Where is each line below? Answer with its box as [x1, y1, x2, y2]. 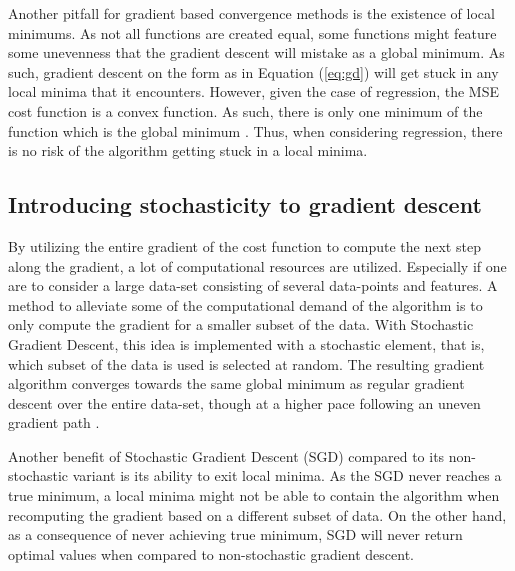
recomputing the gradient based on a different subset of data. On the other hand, [8, 504, 507, 525]
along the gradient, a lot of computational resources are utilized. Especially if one [8, 255, 507, 276]
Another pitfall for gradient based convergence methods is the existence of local [8, 3, 495, 23]
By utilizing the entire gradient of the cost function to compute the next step [8, 235, 481, 256]
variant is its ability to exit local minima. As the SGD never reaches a [72, 465, 502, 486]
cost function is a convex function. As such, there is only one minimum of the [8, 100, 483, 121]
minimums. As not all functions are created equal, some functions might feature [8, 22, 497, 43]
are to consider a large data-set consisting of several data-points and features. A [8, 275, 498, 296]
